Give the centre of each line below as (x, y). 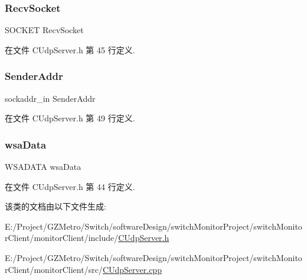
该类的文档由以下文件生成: (55, 206)
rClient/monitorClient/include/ (62, 238)
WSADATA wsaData (43, 167)
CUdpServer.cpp (132, 269)
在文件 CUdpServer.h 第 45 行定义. (70, 49)
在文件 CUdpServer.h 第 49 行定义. (70, 118)
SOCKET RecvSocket (44, 30)
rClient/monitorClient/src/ (54, 269)
